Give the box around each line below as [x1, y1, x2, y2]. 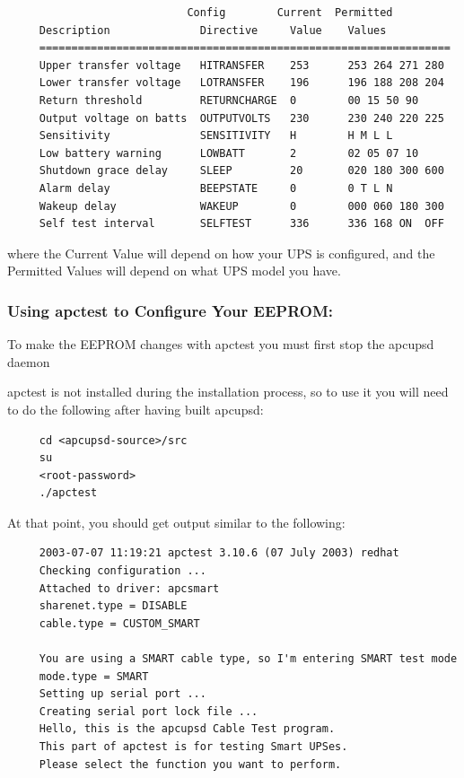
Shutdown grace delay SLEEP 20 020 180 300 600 [39, 164, 444, 178]
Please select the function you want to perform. [39, 757, 342, 771]
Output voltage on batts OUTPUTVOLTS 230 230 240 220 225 [39, 111, 444, 125]
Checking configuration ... [39, 564, 206, 578]
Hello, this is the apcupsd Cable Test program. [39, 722, 336, 736]
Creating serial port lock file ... [39, 704, 258, 718]
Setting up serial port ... [39, 687, 206, 701]
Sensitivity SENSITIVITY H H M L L [39, 129, 393, 143]
